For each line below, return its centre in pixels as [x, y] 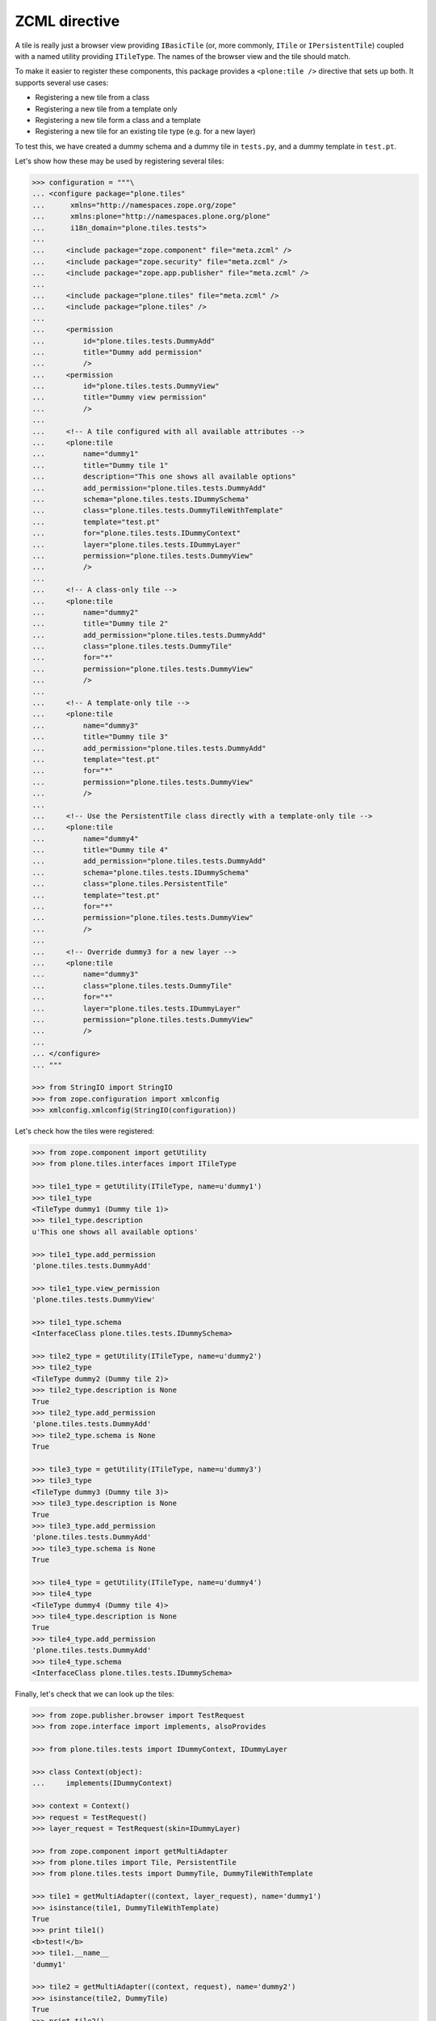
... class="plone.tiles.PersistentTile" [130, 884]
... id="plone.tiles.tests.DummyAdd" [124, 341]
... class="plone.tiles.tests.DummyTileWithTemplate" [157, 511]
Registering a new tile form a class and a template [118, 120]
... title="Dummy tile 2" [100, 624]
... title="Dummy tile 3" [100, 737]
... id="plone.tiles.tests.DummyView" [126, 386]
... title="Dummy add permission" [117, 352]
